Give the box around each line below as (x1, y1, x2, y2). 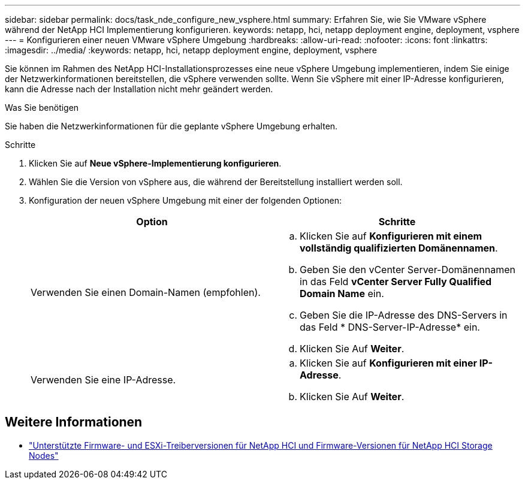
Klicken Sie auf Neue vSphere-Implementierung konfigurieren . (29, 158, 282, 168)
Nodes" (29, 450, 59, 461)
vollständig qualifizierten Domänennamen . (300, 242, 498, 254)
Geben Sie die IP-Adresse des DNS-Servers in (300, 309, 508, 321)
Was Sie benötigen (5, 102, 79, 113)
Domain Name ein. (300, 288, 384, 300)
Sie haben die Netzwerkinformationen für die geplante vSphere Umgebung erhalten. (5, 121, 338, 131)
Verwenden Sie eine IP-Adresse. (31, 374, 176, 386)
